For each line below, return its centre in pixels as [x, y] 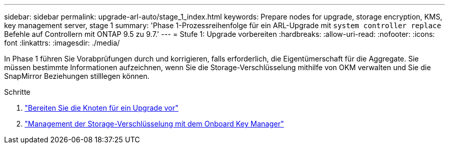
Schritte [17, 92]
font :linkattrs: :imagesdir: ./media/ [62, 43]
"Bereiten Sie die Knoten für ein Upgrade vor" [102, 108]
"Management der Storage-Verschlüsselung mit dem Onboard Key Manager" [154, 124]
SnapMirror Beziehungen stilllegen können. [77, 76]
